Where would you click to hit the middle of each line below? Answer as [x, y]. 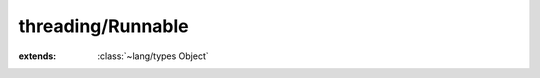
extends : [37, 56]
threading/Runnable [103, 26]
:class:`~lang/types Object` [153, 56]
